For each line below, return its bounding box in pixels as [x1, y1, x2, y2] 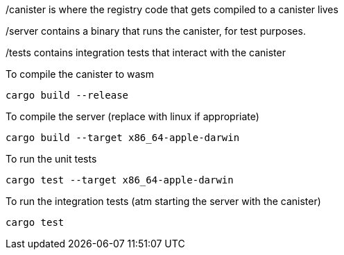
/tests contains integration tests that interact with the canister [6, 47, 286, 58]
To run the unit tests [6, 153, 97, 165]
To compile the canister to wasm [6, 68, 154, 80]
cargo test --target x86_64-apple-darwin [6, 174, 234, 186]
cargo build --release [6, 90, 129, 101]
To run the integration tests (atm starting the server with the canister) [6, 195, 321, 207]
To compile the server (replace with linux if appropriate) [6, 110, 259, 122]
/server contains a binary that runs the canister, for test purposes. [6, 25, 306, 37]
